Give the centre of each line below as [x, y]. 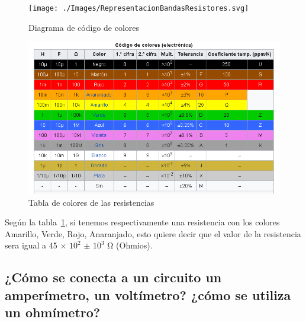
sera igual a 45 [31, 245]
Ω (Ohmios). [130, 245]
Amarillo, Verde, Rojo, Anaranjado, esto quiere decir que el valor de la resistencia [153, 233]
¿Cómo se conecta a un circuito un [113, 277]
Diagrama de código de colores [84, 27]
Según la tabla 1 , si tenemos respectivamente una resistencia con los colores [142, 222]
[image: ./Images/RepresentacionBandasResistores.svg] [139, 8]
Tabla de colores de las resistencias [91, 202]
